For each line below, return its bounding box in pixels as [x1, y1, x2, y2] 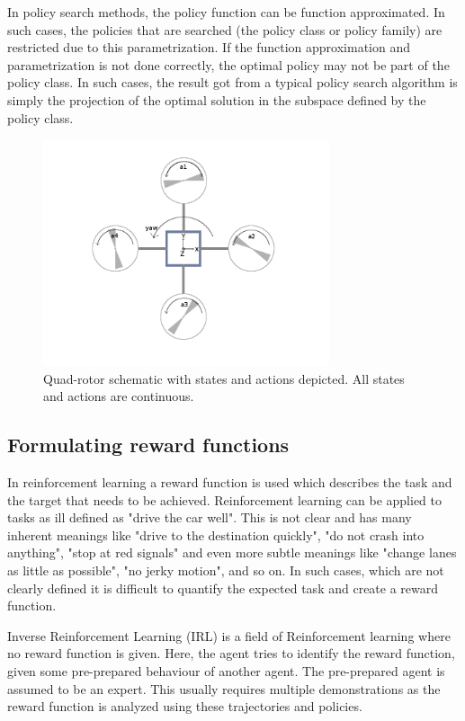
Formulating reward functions [7, 431, 290, 458]
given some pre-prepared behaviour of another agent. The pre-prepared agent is [7, 662, 445, 680]
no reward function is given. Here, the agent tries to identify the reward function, [7, 644, 455, 663]
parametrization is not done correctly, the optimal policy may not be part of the [7, 55, 450, 74]
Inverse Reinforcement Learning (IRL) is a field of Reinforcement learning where [7, 626, 451, 645]
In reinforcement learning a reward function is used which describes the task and [7, 473, 452, 492]
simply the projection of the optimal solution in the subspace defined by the [7, 90, 426, 109]
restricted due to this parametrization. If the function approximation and [7, 38, 411, 57]
